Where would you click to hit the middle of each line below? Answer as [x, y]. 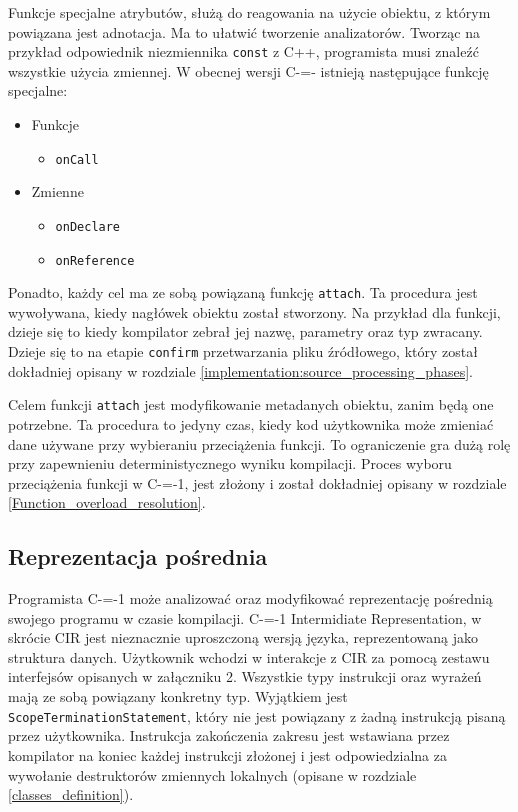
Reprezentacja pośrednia [138, 556]
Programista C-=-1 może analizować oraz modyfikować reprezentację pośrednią [250, 598]
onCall [77, 159]
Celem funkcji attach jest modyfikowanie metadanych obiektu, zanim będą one [251, 404]
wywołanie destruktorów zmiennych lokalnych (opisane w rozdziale [212, 774]
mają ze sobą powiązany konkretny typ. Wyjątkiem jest [178, 696]
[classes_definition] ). [71, 794]
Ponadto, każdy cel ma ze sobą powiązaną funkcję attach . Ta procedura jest [243, 292]
